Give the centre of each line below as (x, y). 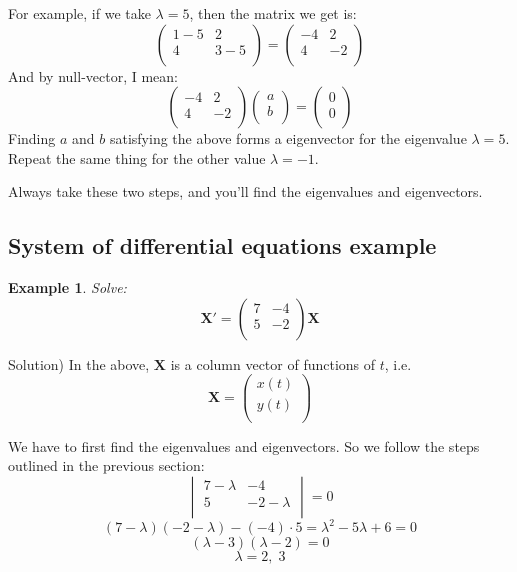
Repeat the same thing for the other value (137, 157)
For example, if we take (79, 13)
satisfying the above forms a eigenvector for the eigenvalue (288, 138)
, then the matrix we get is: (273, 13)
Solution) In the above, (79, 363)
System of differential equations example (222, 245)
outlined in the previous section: (106, 465)
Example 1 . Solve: (67, 287)
